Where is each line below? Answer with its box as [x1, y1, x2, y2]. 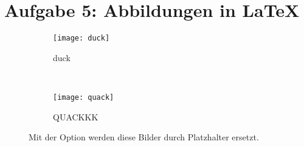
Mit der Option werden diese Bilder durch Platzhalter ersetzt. [29, 131, 259, 143]
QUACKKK [53, 110, 98, 123]
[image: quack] [53, 93, 114, 102]
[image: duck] [53, 34, 110, 43]
